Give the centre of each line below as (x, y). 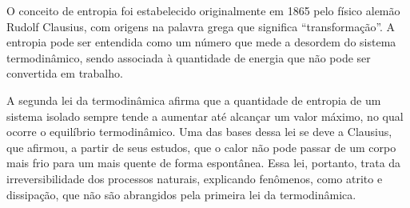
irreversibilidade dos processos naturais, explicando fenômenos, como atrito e (195, 178)
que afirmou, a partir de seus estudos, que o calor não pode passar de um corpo (201, 147)
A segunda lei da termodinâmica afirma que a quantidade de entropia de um (194, 100)
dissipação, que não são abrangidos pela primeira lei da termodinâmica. (181, 194)
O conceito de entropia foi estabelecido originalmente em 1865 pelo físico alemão (203, 10)
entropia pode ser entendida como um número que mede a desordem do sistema (201, 42)
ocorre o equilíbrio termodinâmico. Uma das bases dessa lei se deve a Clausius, (199, 132)
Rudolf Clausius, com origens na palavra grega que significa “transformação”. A (201, 26)
